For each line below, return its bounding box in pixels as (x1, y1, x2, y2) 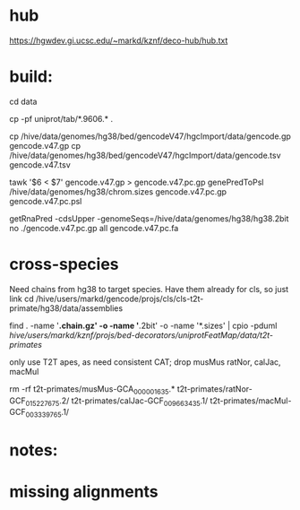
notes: (9, 440, 58, 461)
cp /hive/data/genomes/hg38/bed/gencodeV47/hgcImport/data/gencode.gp (9, 131, 291, 142)
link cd (9, 293, 34, 304)
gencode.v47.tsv (9, 159, 71, 170)
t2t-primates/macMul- (210, 395, 292, 406)
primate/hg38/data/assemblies (9, 302, 124, 314)
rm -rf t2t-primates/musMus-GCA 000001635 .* (9, 383, 176, 396)
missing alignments (9, 481, 159, 502)
